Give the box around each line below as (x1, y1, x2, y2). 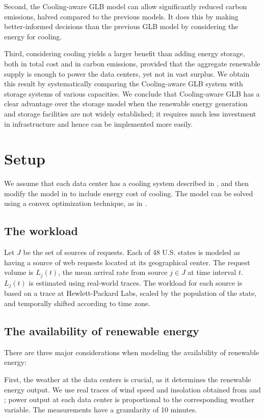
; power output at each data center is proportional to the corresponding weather (4, 394, 255, 405)
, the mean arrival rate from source (58, 267, 168, 277)
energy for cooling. (4, 31, 62, 41)
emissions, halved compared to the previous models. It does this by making (4, 11, 238, 21)
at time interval (188, 267, 236, 277)
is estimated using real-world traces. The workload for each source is (29, 277, 243, 288)
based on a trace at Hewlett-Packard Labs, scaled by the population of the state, (4, 288, 257, 298)
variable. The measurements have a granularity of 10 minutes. (4, 404, 197, 414)
